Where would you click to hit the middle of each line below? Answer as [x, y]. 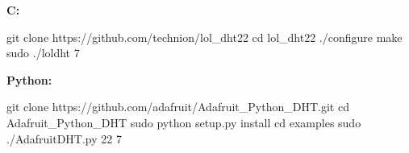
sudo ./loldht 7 [43, 53]
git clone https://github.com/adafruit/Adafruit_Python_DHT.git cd [178, 107]
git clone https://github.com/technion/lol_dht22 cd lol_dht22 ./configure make [204, 37]
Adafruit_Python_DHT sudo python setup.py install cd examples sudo [184, 122]
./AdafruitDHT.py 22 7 [64, 138]
